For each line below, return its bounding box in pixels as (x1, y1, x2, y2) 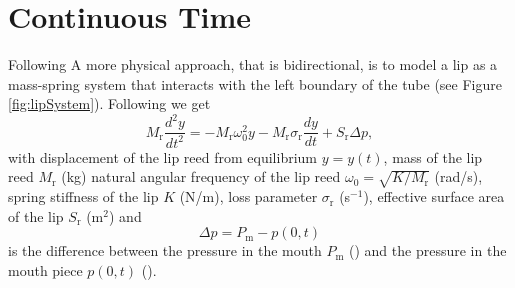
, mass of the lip (383, 146, 483, 167)
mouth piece (8, 259, 83, 280)
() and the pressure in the (349, 240, 507, 261)
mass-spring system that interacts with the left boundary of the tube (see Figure (8, 73, 502, 94)
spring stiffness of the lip (8, 186, 159, 207)
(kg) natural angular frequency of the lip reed (61, 166, 341, 187)
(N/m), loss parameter (179, 186, 318, 207)
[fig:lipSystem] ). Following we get (8, 93, 211, 114)
